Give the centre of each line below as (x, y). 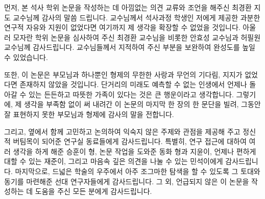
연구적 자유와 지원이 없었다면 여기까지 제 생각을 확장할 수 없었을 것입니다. (122, 27)
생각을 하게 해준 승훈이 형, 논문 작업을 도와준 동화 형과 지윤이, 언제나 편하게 (135, 151)
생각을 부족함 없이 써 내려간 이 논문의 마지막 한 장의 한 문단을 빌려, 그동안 (142, 104)
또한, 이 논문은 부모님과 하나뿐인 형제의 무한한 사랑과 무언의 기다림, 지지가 (123, 74)
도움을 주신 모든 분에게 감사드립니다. (93, 191)
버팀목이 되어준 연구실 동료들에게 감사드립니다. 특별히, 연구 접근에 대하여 (130, 141)
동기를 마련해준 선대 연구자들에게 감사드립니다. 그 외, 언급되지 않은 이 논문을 (127, 181)
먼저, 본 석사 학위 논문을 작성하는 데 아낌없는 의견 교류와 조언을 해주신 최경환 (128, 7)
